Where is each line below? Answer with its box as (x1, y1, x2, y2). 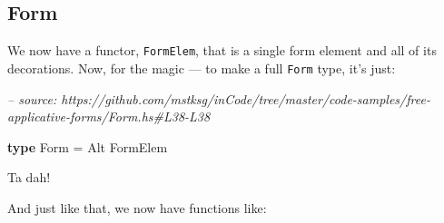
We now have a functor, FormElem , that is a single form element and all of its (7, 41, 437, 60)
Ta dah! (7, 168, 51, 187)
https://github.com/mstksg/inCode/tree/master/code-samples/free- (61, 89, 430, 108)
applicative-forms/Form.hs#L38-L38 (7, 107, 211, 126)
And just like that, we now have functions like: (7, 198, 267, 217)
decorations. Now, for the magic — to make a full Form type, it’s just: (7, 58, 396, 77)
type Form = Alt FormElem (7, 137, 168, 156)
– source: (7, 89, 57, 108)
